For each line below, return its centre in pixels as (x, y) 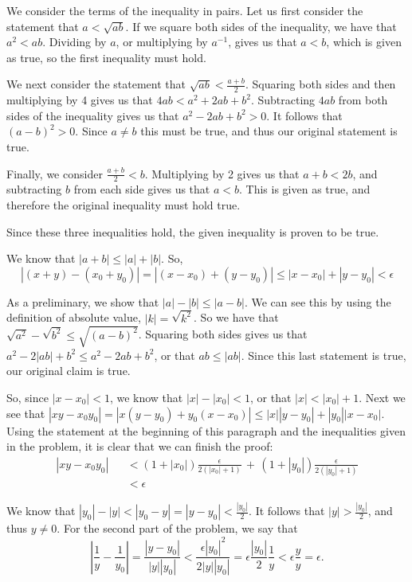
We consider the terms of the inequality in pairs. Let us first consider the (185, 10)
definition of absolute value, (74, 317)
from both (363, 100)
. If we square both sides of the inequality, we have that (261, 26)
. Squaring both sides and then (320, 84)
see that (26, 413)
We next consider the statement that (96, 84)
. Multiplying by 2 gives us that (222, 173)
